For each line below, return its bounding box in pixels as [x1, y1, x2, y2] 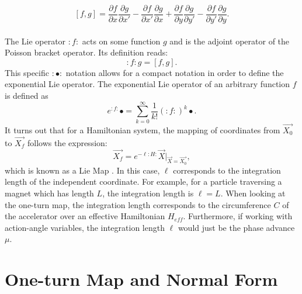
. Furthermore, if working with [183, 210, 293, 222]
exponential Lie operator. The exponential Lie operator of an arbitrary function [5, 78, 290, 90]
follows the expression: [27, 136, 107, 148]
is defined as [5, 89, 48, 102]
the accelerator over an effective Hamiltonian [5, 210, 165, 222]
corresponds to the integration [173, 164, 281, 176]
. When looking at [220, 186, 286, 199]
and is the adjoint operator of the [169, 34, 290, 47]
